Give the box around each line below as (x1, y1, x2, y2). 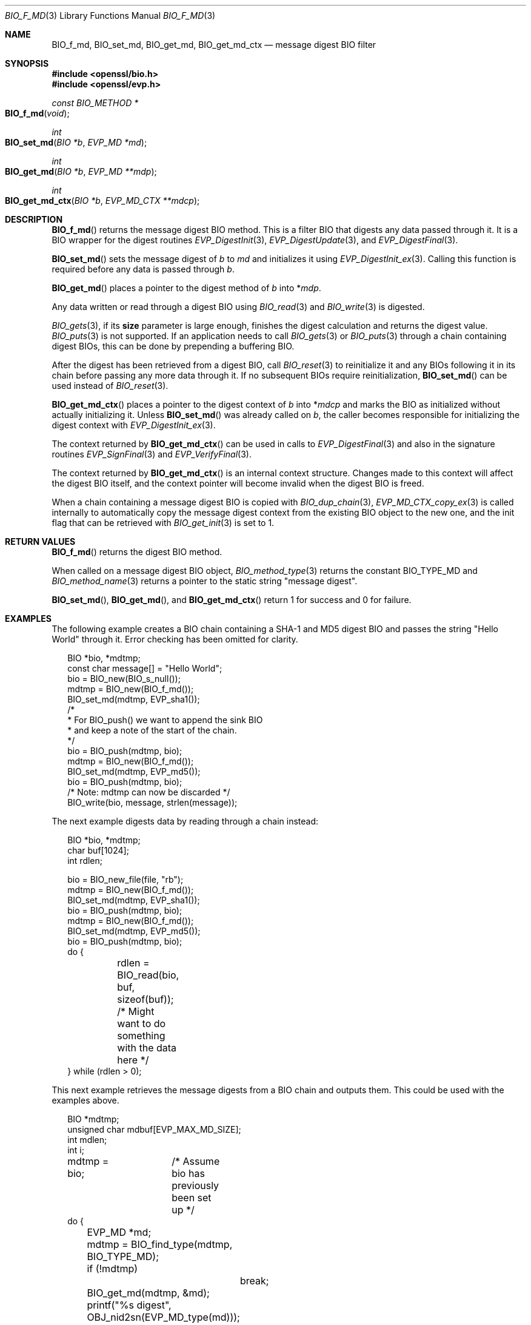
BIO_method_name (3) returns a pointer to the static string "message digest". (52, 576, 358, 586)
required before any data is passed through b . (52, 264, 235, 274)
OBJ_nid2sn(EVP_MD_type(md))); (87, 1311, 240, 1323)
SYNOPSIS (5, 58, 49, 69)
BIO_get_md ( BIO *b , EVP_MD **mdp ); (5, 166, 157, 177)
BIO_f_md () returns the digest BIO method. (52, 547, 222, 557)
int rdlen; (67, 855, 103, 866)
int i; (67, 1145, 84, 1155)
